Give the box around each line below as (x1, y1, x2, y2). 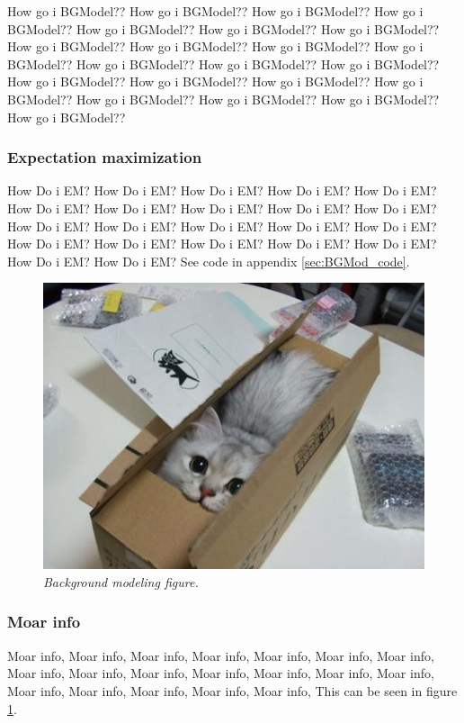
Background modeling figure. (43, 572, 199, 591)
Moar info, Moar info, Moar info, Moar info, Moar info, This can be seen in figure (7, 681, 458, 700)
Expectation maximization (7, 146, 202, 168)
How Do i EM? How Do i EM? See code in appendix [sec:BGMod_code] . (7, 251, 410, 270)
